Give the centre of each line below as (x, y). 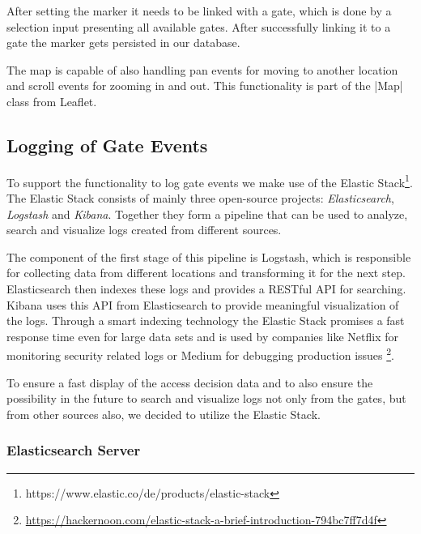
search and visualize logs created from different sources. (144, 230)
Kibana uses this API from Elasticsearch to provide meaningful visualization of (203, 304)
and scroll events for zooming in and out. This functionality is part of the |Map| (205, 85)
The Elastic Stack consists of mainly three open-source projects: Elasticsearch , (200, 198)
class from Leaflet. (52, 101)
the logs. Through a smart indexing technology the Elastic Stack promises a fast (206, 320)
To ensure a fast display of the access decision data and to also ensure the (190, 382)
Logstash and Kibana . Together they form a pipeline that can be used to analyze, (207, 214)
